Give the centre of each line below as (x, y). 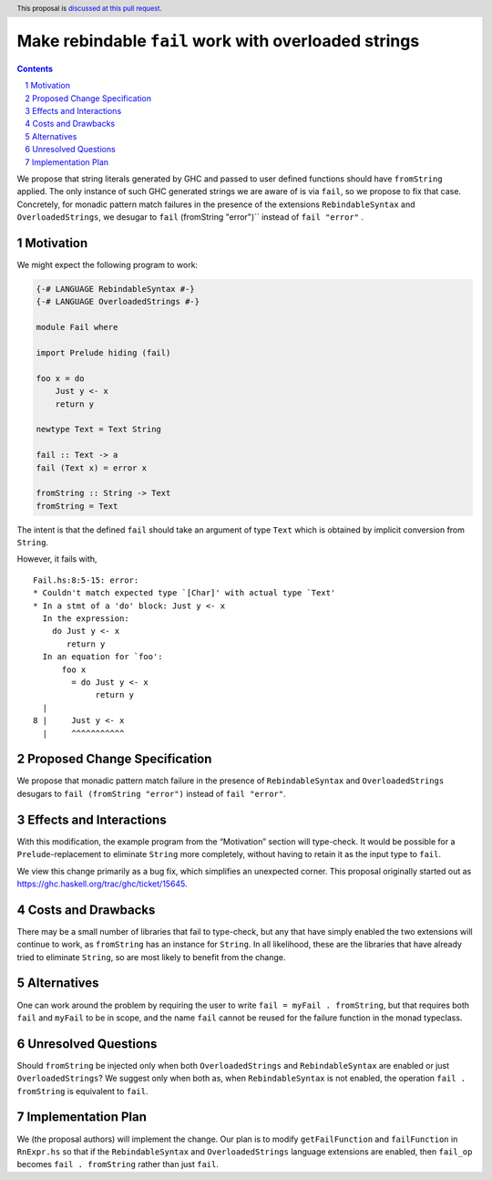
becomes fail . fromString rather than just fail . (118, 1164)
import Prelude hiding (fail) (103, 353)
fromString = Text (77, 506)
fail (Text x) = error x (92, 468)
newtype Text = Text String (98, 430)
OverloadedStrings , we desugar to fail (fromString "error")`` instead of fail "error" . (190, 217)
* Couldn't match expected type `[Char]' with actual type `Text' (184, 593)
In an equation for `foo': (102, 657)
